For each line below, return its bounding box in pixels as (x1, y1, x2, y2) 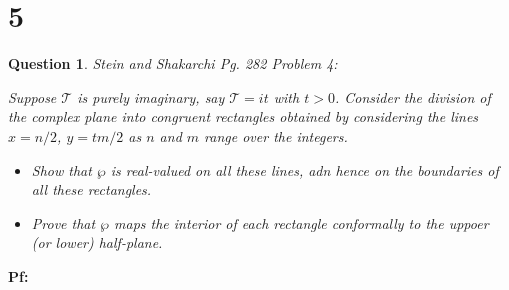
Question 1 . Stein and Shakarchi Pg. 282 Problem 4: (8, 53, 338, 74)
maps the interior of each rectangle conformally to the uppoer (114, 212, 489, 233)
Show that (31, 159, 92, 180)
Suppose (8, 86, 57, 107)
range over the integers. (204, 125, 348, 146)
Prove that (31, 212, 96, 233)
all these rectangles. (31, 179, 152, 200)
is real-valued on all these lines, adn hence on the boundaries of (110, 159, 499, 180)
